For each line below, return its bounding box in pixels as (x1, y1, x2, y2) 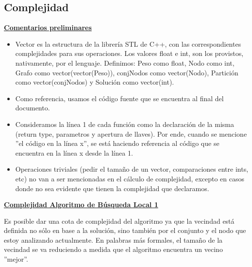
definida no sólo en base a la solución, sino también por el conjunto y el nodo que (4, 225, 246, 235)
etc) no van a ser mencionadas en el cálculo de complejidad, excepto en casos (15, 173, 245, 183)
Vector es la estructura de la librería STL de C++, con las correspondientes (15, 38, 241, 49)
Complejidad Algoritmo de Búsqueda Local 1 (4, 199, 158, 210)
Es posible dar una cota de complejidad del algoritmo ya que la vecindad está (4, 215, 235, 226)
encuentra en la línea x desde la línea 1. (15, 147, 133, 158)
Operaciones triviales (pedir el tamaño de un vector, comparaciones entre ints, (15, 164, 249, 174)
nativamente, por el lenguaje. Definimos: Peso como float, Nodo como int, (15, 57, 235, 68)
